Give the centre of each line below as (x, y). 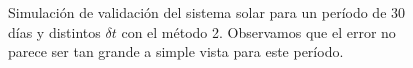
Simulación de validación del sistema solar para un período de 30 (207, 12)
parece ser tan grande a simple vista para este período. (176, 51)
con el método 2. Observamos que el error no (258, 31)
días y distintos (54, 31)
